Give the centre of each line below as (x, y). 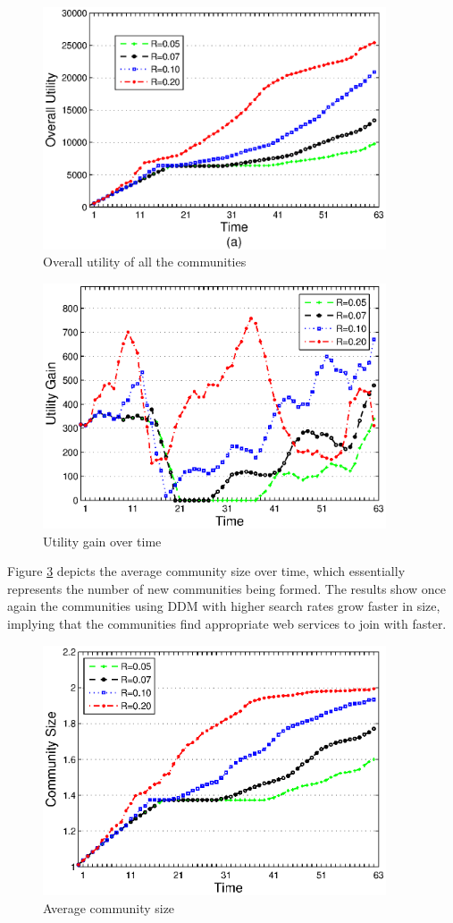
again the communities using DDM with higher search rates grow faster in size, (224, 606)
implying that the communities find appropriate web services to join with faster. (227, 623)
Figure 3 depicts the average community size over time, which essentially (206, 571)
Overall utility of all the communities (145, 262)
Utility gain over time (102, 541)
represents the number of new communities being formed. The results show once (226, 588)
